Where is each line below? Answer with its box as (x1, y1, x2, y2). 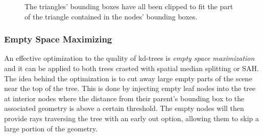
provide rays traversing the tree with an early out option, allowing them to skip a (4, 112, 259, 123)
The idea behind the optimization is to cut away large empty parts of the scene (4, 73, 252, 83)
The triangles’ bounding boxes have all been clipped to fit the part (25, 1, 233, 11)
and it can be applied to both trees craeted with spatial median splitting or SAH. (4, 63, 259, 73)
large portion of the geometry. (4, 123, 98, 133)
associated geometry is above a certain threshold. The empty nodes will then (4, 103, 244, 113)
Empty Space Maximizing (4, 33, 112, 45)
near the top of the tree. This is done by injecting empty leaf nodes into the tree (4, 83, 256, 94)
